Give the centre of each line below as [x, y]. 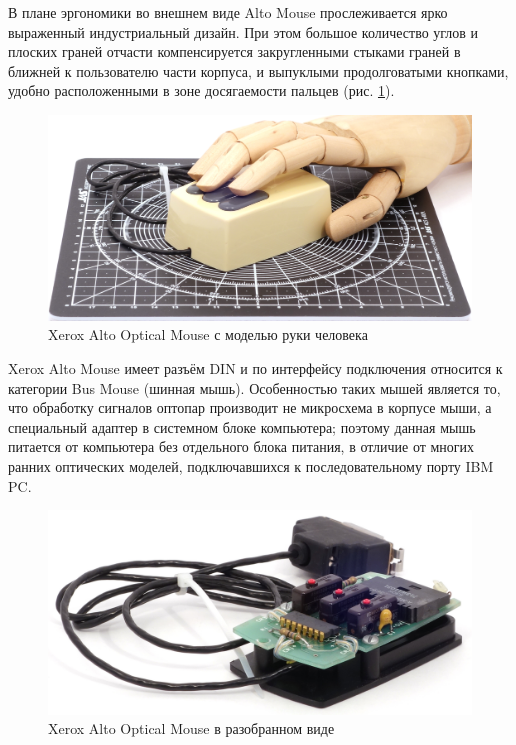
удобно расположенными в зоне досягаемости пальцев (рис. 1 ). [201, 90]
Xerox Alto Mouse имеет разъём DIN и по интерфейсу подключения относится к [255, 367]
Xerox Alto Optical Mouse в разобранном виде [191, 728]
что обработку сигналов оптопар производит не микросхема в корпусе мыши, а [250, 407]
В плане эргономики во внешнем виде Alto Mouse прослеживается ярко [228, 12]
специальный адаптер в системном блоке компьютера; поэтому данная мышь [242, 426]
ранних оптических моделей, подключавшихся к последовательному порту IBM [251, 465]
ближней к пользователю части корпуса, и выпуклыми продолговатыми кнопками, [258, 70]
